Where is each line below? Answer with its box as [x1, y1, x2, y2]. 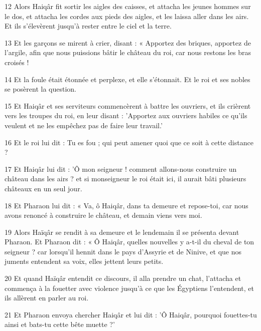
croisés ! [5, 57, 29, 67]
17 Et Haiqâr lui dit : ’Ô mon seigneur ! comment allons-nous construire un [5, 163, 237, 174]
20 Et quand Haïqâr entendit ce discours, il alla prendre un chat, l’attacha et [5, 273, 241, 283]
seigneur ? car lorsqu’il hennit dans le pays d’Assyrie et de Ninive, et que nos [5, 246, 242, 256]
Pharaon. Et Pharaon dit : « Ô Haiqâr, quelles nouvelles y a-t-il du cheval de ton [5, 236, 254, 247]
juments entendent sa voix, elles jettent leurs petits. [5, 256, 164, 266]
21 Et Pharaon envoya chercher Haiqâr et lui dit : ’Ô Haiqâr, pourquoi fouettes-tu [5, 309, 257, 319]
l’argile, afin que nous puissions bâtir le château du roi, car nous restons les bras [5, 47, 251, 58]
